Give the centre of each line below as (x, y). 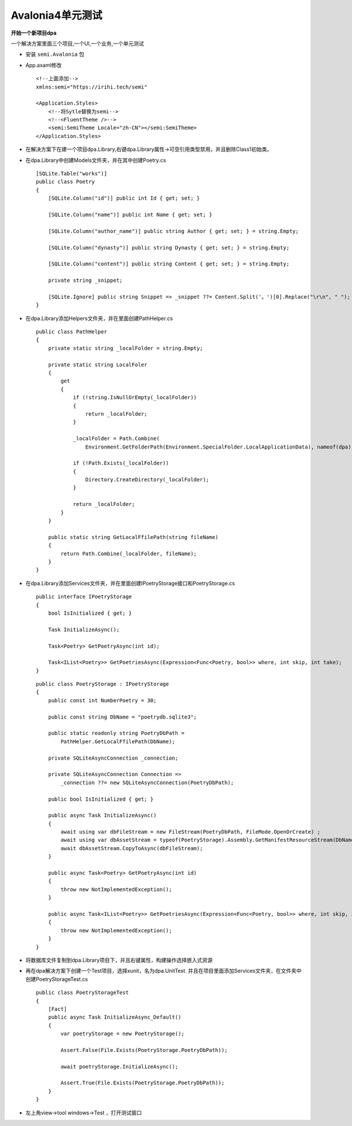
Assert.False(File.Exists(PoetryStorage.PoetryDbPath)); (144, 1050)
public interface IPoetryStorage (84, 597)
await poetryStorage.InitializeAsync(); (119, 1066)
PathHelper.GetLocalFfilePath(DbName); (118, 741)
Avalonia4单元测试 (57, 15)
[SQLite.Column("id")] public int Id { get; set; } (124, 198)
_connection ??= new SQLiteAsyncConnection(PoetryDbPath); (147, 783)
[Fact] (57, 1009)
